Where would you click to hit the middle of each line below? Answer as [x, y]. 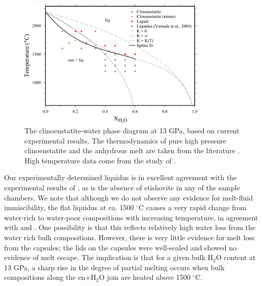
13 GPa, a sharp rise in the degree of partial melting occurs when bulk [114, 267]
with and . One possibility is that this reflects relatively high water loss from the [130, 227]
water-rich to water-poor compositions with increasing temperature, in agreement [131, 217]
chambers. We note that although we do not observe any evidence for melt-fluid [128, 197]
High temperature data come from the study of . [100, 160]
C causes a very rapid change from [193, 207]
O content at [236, 257]
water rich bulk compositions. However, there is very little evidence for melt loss [129, 237]
